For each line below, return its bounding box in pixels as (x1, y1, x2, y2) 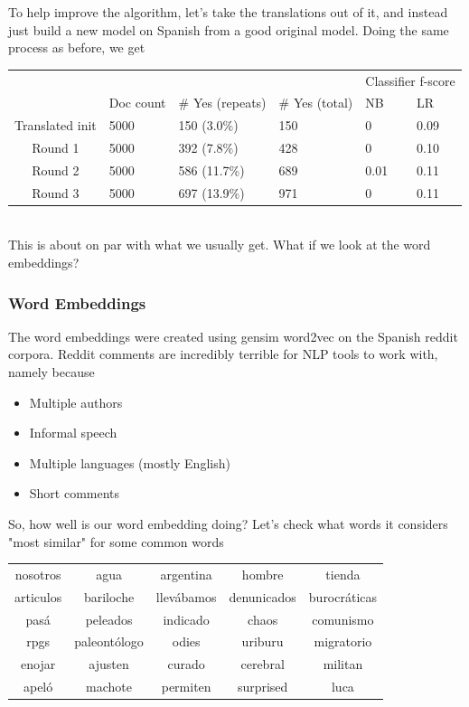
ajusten (89, 655, 129, 674)
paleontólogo (74, 632, 144, 651)
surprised (237, 677, 288, 696)
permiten (161, 677, 211, 696)
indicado (163, 609, 210, 628)
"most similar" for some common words (8, 532, 224, 551)
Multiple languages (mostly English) (29, 453, 230, 472)
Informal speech (29, 423, 117, 442)
